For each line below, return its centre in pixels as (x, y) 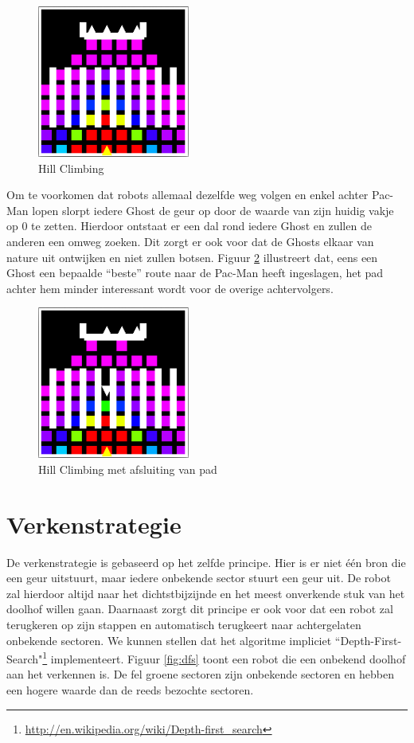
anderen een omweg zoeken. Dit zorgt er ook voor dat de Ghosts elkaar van (190, 241)
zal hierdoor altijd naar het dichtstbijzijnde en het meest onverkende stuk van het (206, 593)
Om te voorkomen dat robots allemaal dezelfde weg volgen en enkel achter (187, 195)
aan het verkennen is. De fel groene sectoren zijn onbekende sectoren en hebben (201, 674)
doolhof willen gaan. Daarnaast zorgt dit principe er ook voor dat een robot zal (200, 609)
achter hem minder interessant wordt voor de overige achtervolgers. (170, 288)
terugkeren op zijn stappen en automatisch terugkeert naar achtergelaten (184, 624)
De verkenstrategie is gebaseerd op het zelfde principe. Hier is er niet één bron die (206, 562)
